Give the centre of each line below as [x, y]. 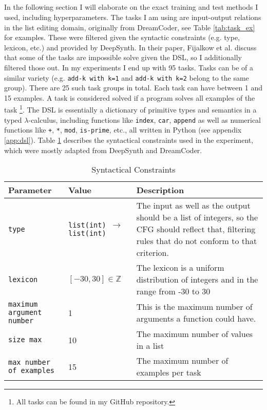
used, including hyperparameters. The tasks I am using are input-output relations [133, 17]
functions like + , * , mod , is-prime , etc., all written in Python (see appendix [123, 130]
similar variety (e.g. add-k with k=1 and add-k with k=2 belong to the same [127, 77]
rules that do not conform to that [197, 241]
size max [25, 340]
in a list [150, 346]
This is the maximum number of [194, 307]
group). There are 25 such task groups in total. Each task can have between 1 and [133, 88]
